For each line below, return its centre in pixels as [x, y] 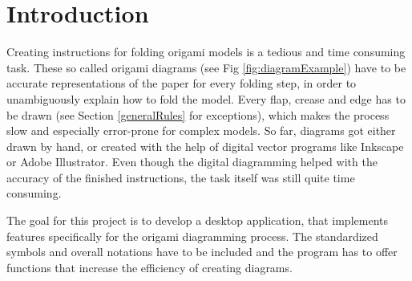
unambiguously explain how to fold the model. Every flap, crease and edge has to [206, 98]
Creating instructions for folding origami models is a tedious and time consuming [206, 52]
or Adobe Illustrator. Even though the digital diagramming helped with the [192, 162]
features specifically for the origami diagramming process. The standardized [192, 236]
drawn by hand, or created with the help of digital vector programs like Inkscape [205, 146]
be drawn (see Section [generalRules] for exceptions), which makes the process [198, 114]
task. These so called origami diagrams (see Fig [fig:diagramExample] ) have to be [206, 67]
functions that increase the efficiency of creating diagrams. [149, 267]
